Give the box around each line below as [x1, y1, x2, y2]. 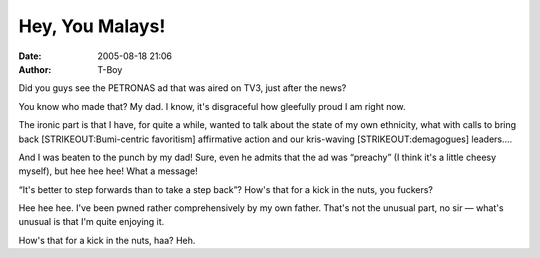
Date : [18, 50, 42, 62]
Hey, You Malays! [18, 15, 166, 37]
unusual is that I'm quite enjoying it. [18, 216, 165, 228]
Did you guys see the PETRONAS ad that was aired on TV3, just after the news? [18, 82, 347, 94]
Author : [18, 63, 52, 75]
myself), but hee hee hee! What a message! [18, 165, 199, 177]
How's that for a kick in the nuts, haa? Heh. [18, 234, 196, 246]
